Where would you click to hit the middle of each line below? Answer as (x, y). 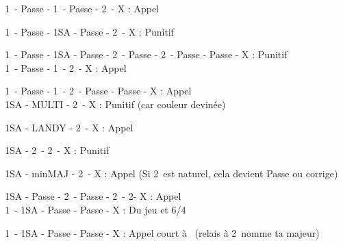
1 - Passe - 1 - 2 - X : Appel (66, 67)
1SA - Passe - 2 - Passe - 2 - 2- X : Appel (93, 196)
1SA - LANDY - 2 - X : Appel (69, 127)
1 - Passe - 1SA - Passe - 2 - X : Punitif (90, 31)
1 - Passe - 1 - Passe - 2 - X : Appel (82, 8)
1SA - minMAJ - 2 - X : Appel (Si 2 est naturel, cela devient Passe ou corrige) (171, 173)
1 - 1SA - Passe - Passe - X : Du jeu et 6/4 (96, 209)
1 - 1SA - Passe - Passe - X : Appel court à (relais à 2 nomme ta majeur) (162, 232)
